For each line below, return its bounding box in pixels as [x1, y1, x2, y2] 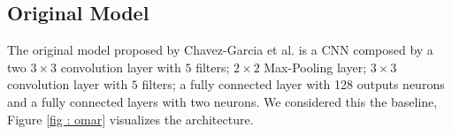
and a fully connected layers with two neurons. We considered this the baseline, [7, 92, 438, 110]
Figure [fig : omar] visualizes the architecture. [7, 109, 254, 128]
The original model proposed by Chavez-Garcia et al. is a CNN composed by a [7, 41, 433, 59]
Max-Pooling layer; [264, 57, 367, 76]
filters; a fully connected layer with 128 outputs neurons [142, 75, 445, 94]
